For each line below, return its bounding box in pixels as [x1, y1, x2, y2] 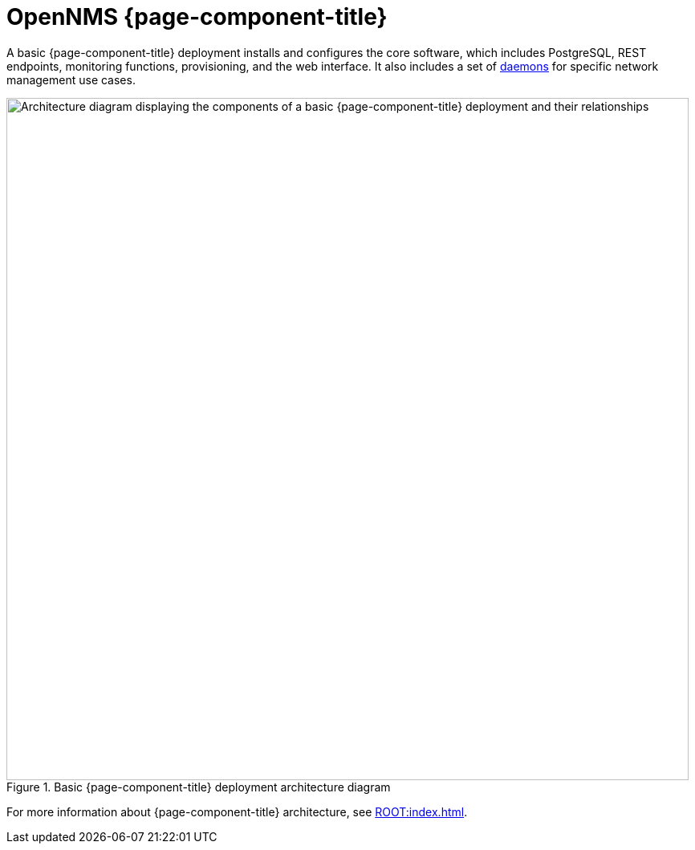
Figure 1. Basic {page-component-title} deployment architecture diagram [6, 779, 391, 794]
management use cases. [6, 72, 136, 87]
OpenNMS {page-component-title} [6, 3, 388, 31]
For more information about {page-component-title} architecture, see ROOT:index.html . [6, 804, 468, 819]
